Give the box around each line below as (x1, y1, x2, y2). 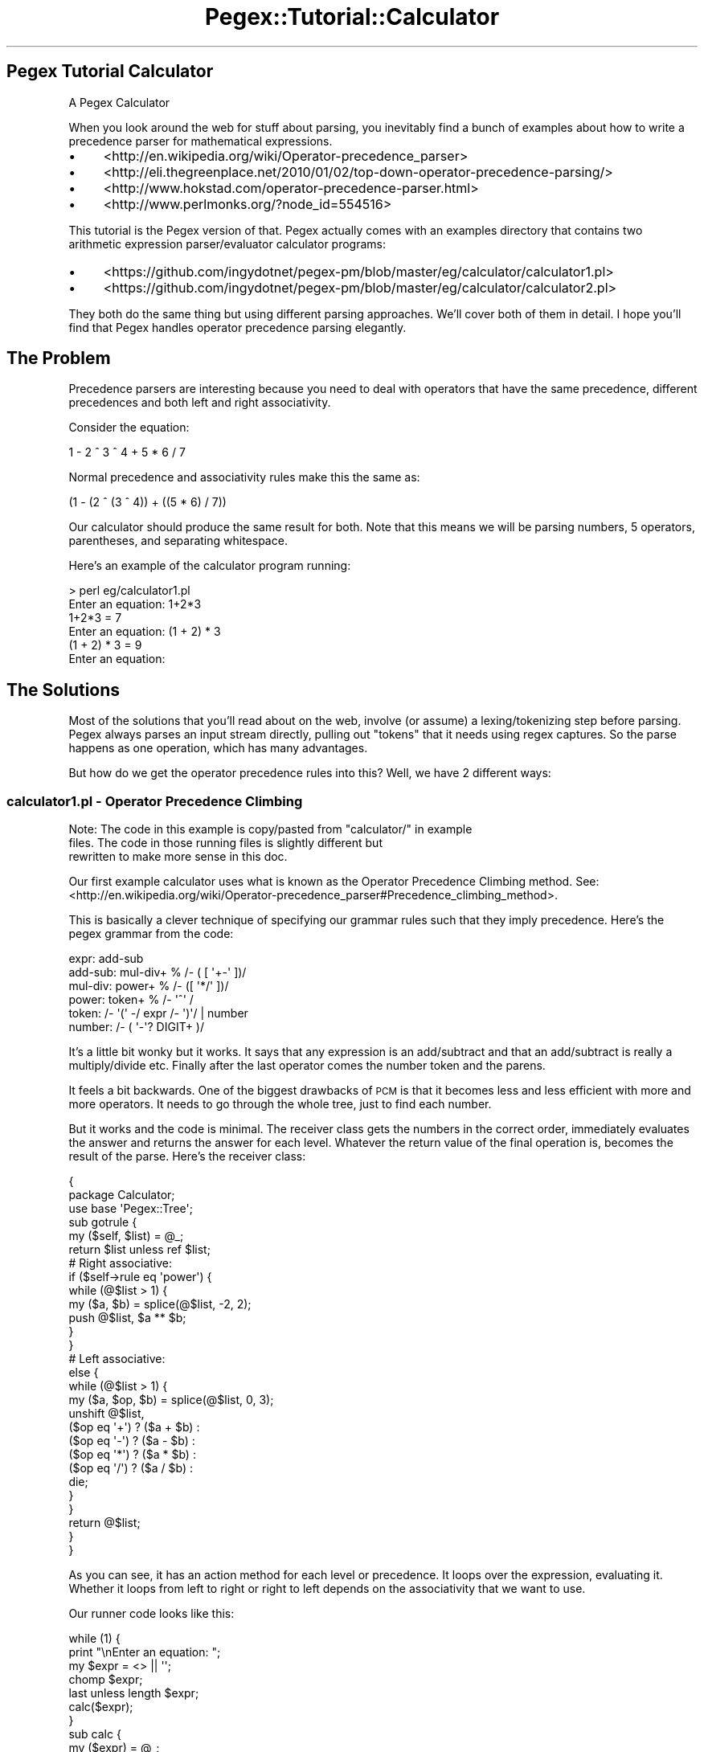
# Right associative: (68, 1256, 173, 1271)
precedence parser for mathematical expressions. (68, 133, 333, 148)
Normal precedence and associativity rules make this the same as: (68, 470, 420, 485)
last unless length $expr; (68, 1686, 199, 1701)
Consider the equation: (68, 420, 190, 435)
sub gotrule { (68, 1215, 137, 1230)
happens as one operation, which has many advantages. (68, 741, 368, 755)
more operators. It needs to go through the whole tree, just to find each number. (68, 1097, 492, 1111)
